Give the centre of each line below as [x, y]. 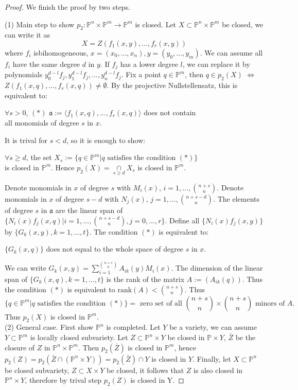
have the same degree [46, 64]
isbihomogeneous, [61, 52]
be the [246, 337]
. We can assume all [231, 52]
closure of [20, 347]
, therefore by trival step [63, 380]
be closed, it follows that [145, 370]
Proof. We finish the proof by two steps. [68, 7]
